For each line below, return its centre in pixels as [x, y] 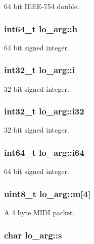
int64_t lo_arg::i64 [44, 152]
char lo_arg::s [33, 235]
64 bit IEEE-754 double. [42, 6]
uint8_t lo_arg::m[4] [48, 193]
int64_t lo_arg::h [41, 28]
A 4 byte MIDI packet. [39, 212]
